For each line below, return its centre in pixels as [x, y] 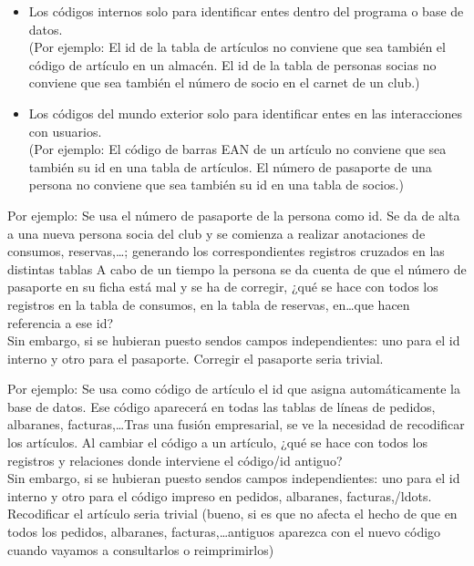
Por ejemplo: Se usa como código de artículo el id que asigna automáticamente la [234, 389]
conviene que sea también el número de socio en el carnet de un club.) [224, 82]
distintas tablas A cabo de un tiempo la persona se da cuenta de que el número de [237, 268]
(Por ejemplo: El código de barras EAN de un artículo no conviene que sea [237, 149]
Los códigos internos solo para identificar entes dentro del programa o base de [246, 11]
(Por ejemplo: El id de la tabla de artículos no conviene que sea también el [237, 47]
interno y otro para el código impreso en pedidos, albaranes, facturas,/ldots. [220, 495]
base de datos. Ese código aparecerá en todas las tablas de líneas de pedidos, [222, 406]
